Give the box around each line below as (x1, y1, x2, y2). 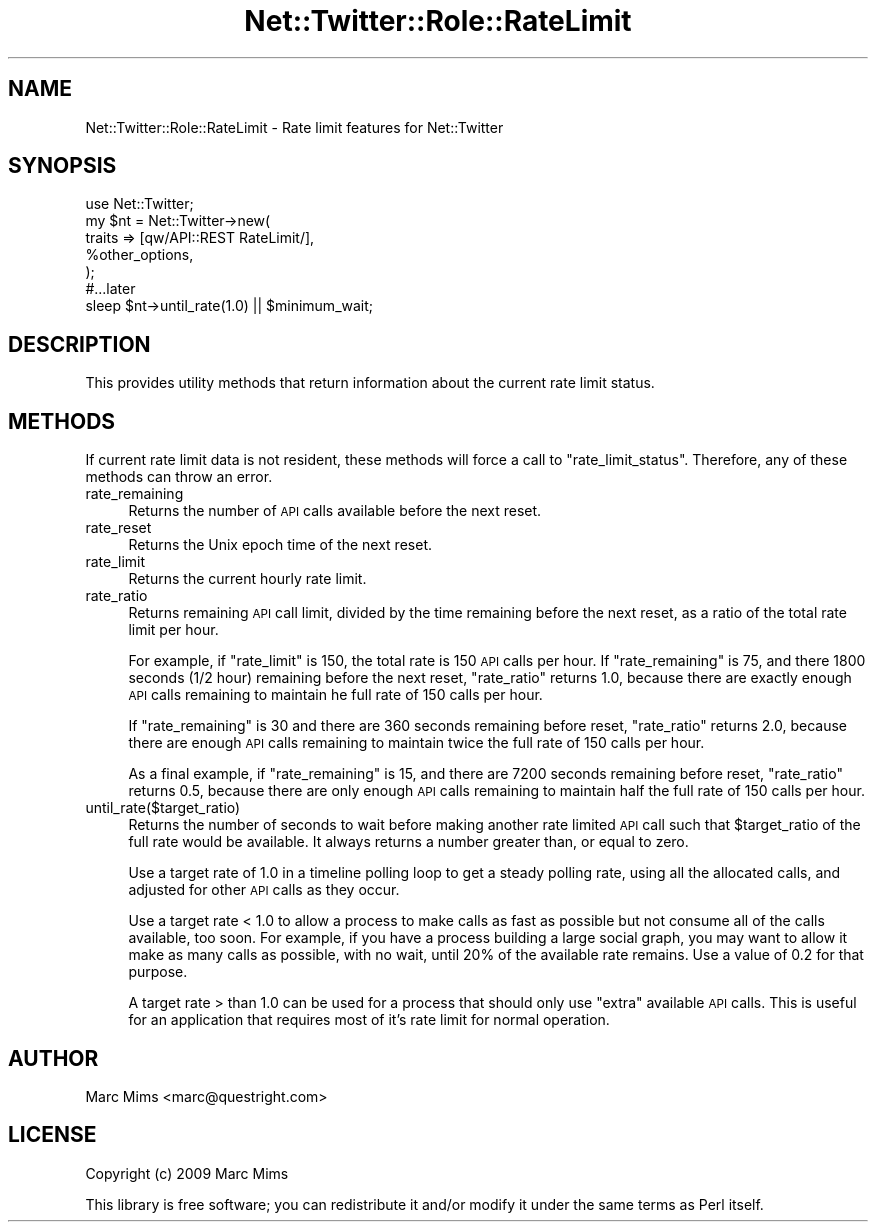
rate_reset (85, 519, 152, 537)
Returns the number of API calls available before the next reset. (128, 502, 542, 520)
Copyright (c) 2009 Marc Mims (85, 1164, 289, 1182)
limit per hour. (128, 621, 219, 639)
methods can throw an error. (85, 468, 273, 486)
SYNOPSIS (8, 153, 117, 179)
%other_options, (85, 246, 194, 264)
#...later (85, 280, 136, 298)
